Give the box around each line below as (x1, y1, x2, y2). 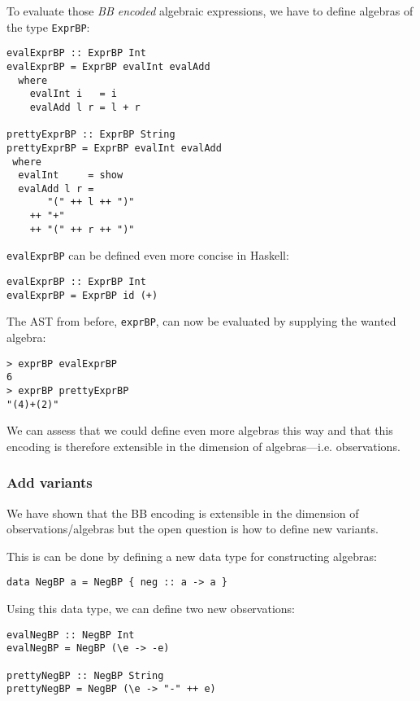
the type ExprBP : (6, 18, 90, 35)
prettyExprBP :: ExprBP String (6, 129, 175, 141)
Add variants (6, 472, 93, 493)
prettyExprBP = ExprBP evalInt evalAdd (6, 142, 222, 154)
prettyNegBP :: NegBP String (6, 669, 164, 681)
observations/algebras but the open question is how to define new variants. (6, 520, 379, 537)
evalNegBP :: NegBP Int (6, 629, 135, 641)
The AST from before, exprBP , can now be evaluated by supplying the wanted (6, 313, 396, 330)
